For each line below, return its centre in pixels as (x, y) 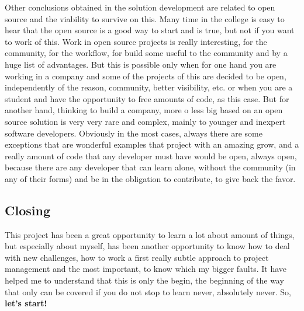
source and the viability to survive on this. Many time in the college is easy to (145, 18)
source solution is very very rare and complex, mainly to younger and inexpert (145, 121)
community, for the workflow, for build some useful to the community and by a (146, 53)
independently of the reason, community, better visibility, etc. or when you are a (149, 87)
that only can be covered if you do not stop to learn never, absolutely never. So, (148, 291)
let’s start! (26, 303)
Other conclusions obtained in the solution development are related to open (140, 7)
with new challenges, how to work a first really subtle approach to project (137, 257)
